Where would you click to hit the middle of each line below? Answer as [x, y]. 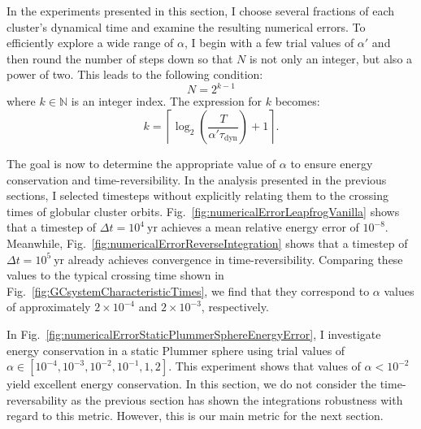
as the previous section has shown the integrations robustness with [237, 399]
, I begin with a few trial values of [269, 43]
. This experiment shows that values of [265, 366]
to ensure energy [332, 164]
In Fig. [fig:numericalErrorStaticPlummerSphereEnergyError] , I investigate [194, 334]
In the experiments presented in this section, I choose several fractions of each [201, 11]
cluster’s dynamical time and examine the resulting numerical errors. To [186, 26]
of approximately [49, 307]
